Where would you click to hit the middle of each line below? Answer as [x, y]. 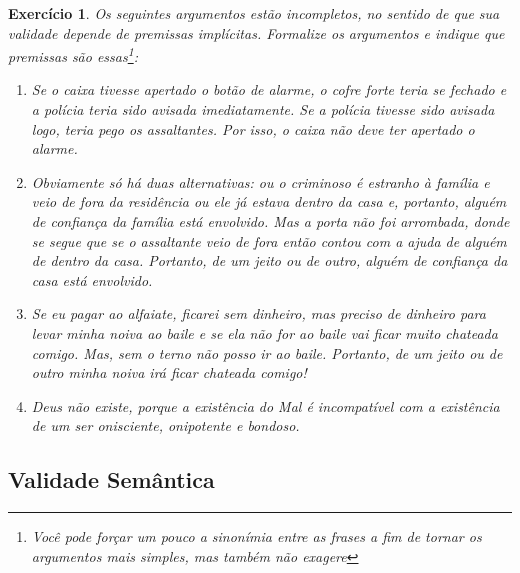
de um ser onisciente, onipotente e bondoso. [165, 425]
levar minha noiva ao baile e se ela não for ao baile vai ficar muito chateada [264, 332]
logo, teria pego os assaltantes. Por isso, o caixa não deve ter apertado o [253, 128]
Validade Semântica [111, 479]
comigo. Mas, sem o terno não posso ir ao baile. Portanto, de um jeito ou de [267, 352]
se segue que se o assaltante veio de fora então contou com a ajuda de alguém [269, 240]
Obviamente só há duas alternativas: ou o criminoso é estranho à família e [260, 181]
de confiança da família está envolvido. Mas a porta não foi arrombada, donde [270, 221]
